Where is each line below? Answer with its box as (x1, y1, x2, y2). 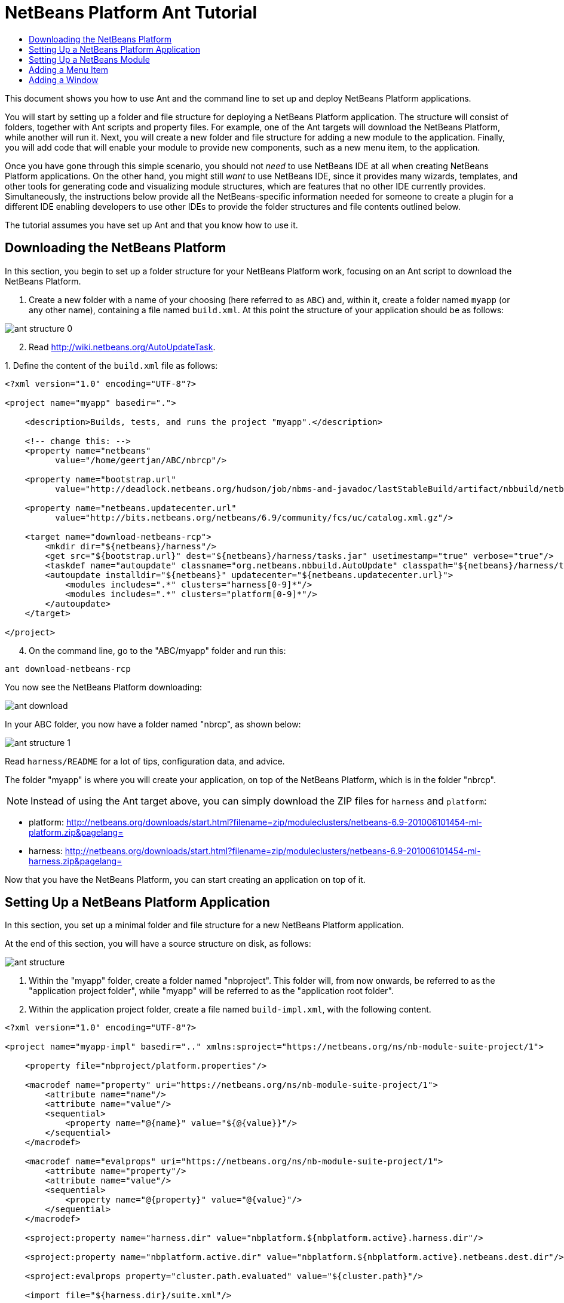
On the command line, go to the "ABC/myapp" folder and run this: (29, 645, 286, 656)
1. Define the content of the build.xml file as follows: (5, 360, 218, 371)
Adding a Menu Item (29, 64, 108, 75)
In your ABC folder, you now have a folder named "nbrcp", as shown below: (5, 718, 301, 729)
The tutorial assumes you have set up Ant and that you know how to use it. (5, 219, 298, 230)
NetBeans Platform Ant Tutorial (5, 2, 258, 23)
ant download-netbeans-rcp (5, 663, 131, 674)
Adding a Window (29, 74, 99, 85)
